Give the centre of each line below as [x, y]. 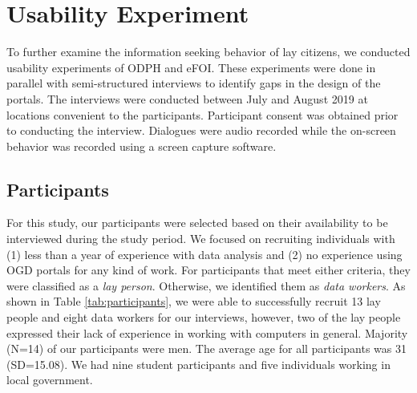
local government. [50, 380]
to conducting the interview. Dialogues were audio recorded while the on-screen [201, 130]
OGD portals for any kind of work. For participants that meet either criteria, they [208, 270]
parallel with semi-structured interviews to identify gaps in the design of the [194, 83]
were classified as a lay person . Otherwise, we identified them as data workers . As [206, 285]
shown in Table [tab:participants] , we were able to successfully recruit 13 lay [194, 301]
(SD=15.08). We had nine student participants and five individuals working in [198, 364]
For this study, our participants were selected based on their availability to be [197, 223]
